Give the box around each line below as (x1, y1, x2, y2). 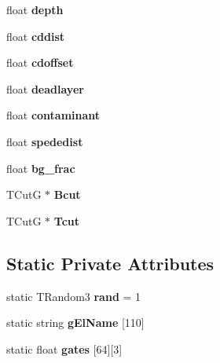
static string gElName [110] (6, 314, 145, 331)
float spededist (6, 133, 83, 149)
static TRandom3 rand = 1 (6, 288, 141, 304)
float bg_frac (6, 159, 75, 176)
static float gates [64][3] (6, 340, 123, 357)
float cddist (6, 27, 65, 44)
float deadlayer (6, 80, 84, 97)
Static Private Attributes (6, 251, 214, 275)
